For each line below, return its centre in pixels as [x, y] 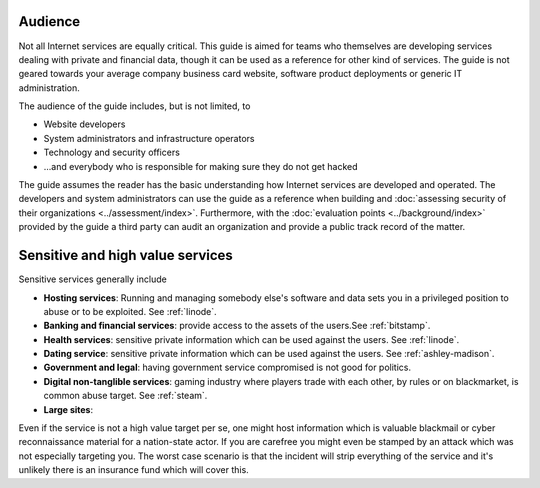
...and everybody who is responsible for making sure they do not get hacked [201, 166]
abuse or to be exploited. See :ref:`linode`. [130, 311]
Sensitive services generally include [92, 279]
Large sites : [68, 409]
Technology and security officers [111, 152]
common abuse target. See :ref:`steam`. [125, 396]
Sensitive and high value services [126, 255]
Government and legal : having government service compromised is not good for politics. [227, 367]
